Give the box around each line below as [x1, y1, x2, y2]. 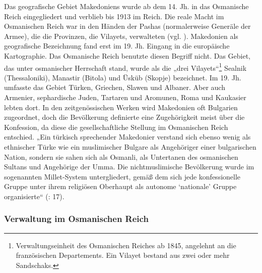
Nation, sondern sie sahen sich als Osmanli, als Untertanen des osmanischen [4, 151, 238, 162]
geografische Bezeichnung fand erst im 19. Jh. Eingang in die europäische [4, 40, 230, 51]
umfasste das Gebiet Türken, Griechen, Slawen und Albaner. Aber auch [4, 82, 225, 93]
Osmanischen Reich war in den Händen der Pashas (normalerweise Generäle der [4, 21, 251, 31]
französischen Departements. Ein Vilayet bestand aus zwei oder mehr [16, 250, 230, 260]
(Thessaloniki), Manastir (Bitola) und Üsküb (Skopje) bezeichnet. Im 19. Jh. [4, 72, 241, 82]
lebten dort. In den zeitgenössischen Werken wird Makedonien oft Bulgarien [4, 102, 238, 112]
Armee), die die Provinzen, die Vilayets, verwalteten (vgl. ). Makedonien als [4, 30, 238, 41]
